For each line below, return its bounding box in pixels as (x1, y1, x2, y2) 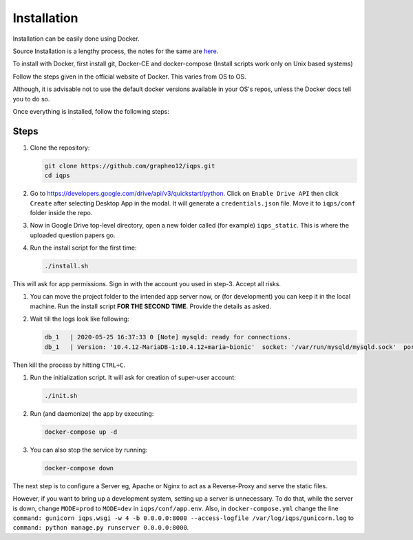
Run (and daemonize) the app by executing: (30, 409, 154, 417)
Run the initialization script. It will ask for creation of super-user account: (30, 373, 237, 381)
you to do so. (12, 94, 50, 103)
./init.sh (44, 392, 78, 399)
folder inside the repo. (30, 208, 93, 217)
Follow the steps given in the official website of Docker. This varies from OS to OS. (12, 72, 247, 81)
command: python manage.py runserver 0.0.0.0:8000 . (12, 523, 189, 532)
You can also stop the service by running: (30, 446, 148, 454)
